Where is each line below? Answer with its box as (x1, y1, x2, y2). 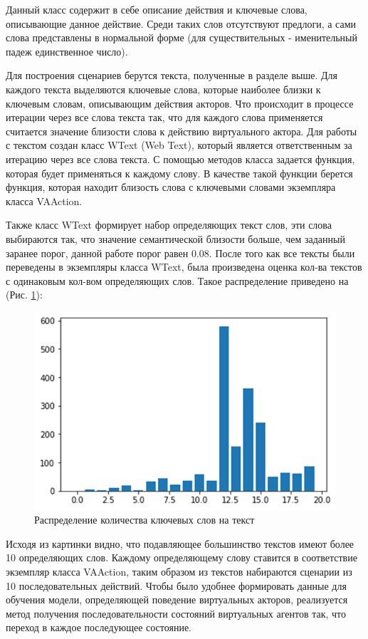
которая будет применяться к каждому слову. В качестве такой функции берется (6, 165, 353, 180)
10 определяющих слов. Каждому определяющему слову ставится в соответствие (6, 550, 357, 565)
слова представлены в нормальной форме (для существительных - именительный (6, 30, 358, 45)
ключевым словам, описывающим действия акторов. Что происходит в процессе (6, 95, 354, 110)
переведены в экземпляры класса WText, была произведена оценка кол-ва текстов (6, 259, 362, 274)
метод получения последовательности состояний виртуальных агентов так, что (6, 606, 346, 620)
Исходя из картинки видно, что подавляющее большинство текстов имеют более (6, 536, 354, 551)
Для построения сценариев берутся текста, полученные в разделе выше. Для (6, 68, 338, 83)
